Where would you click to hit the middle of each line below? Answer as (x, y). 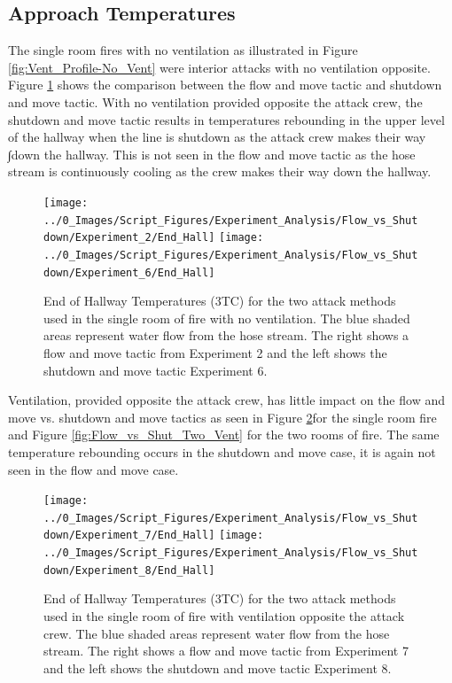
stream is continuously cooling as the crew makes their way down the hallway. (220, 171)
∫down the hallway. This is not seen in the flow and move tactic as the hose (212, 154)
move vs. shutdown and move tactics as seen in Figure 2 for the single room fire (222, 417)
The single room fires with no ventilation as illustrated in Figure (183, 50)
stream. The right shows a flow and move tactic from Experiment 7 (226, 651)
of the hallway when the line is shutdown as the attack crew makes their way (217, 137)
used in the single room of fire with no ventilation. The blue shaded (227, 318)
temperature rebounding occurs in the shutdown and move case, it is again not (222, 451)
